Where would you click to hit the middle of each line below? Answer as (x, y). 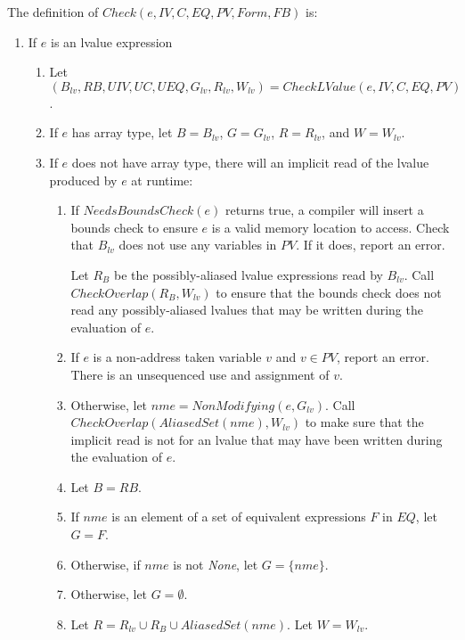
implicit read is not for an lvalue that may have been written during (257, 439)
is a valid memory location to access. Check (330, 227)
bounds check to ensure (134, 227)
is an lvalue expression (111, 41)
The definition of (53, 12)
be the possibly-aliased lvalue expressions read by (248, 274)
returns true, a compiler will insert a (324, 210)
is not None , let (216, 564)
